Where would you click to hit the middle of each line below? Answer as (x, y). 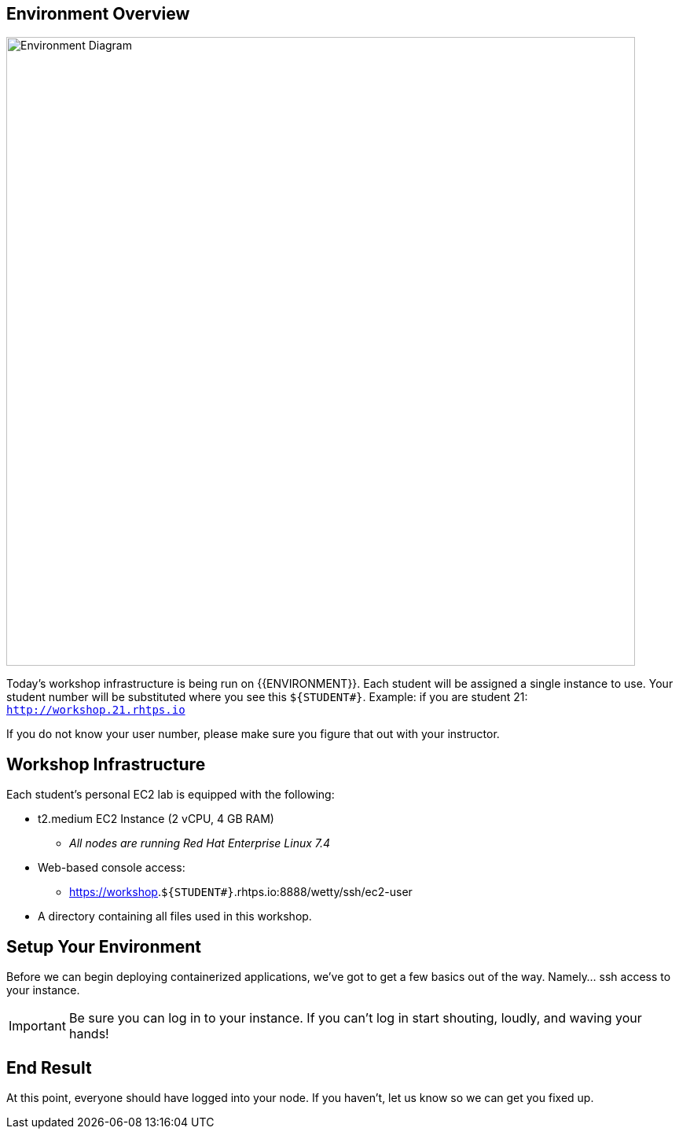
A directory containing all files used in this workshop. (175, 916)
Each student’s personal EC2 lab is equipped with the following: (171, 795)
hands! (89, 1034)
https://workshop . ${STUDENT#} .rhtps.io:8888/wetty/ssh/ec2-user (241, 892)
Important (37, 1026)
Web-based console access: (112, 868)
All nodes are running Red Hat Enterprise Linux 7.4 (200, 843)
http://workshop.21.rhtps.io (96, 710)
